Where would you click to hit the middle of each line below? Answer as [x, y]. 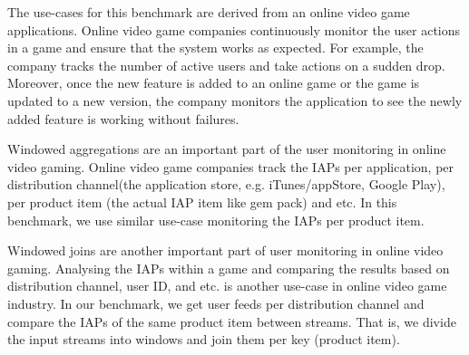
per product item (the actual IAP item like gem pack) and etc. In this [202, 201]
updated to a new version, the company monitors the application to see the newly [235, 100]
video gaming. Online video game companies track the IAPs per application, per [231, 166]
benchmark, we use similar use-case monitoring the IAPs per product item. [216, 220]
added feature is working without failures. [123, 118]
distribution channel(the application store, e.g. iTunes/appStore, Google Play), [226, 184]
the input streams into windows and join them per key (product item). [204, 339]
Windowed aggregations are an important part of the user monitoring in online [227, 149]
